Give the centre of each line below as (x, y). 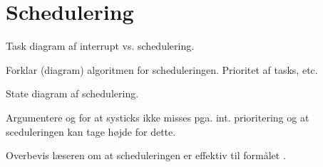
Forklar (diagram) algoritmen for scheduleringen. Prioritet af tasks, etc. (162, 69)
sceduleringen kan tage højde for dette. (91, 131)
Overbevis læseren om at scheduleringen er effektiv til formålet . (146, 155)
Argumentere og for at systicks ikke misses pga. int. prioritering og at (158, 117)
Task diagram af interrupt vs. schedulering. (100, 46)
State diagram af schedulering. (72, 93)
